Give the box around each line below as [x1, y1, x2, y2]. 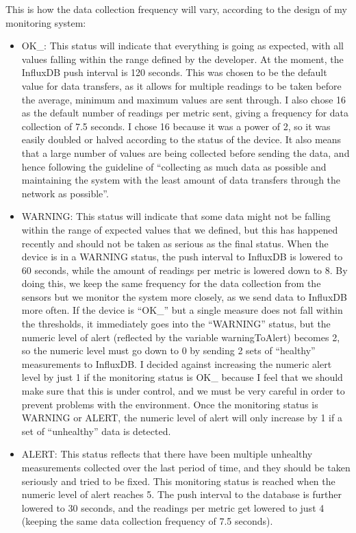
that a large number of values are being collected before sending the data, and [21, 145, 350, 160]
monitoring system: [5, 15, 86, 29]
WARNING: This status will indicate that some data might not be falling [21, 209, 331, 223]
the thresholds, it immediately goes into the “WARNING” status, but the [21, 317, 331, 331]
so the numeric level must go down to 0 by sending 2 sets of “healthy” [21, 343, 316, 358]
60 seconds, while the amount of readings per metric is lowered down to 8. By [21, 262, 348, 277]
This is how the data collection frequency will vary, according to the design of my [5, 2, 347, 16]
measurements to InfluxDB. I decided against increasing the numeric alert [21, 356, 332, 371]
